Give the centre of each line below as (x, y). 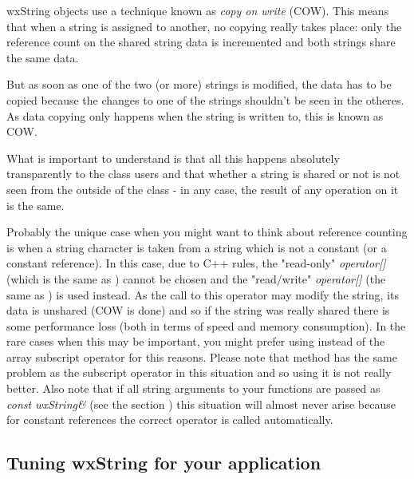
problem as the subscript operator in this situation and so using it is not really (199, 372)
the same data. (43, 57)
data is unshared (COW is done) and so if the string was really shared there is (198, 310)
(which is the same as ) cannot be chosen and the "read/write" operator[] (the (196, 278)
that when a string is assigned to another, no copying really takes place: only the (204, 26)
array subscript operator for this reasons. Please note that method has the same (202, 356)
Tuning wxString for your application (164, 463)
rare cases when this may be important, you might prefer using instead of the (196, 341)
